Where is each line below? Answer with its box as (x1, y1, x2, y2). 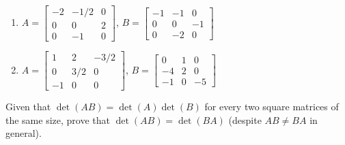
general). (5, 126, 42, 140)
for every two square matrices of (204, 99, 339, 114)
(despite (228, 112, 262, 127)
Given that (5, 99, 51, 114)
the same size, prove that (5, 112, 110, 127)
